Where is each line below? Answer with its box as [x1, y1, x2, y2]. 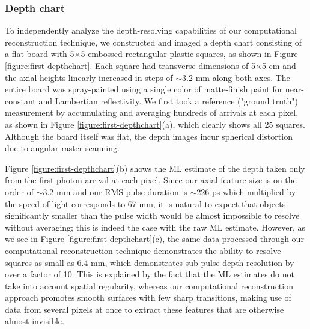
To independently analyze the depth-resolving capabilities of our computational [5, 24, 297, 37]
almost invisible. [5, 315, 64, 327]
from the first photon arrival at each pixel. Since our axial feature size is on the [5, 174, 297, 186]
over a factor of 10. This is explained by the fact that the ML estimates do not [5, 268, 294, 280]
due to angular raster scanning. [5, 142, 120, 154]
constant [5, 94, 36, 107]
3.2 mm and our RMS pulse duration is [43, 185, 187, 198]
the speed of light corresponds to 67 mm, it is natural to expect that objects [5, 197, 286, 210]
